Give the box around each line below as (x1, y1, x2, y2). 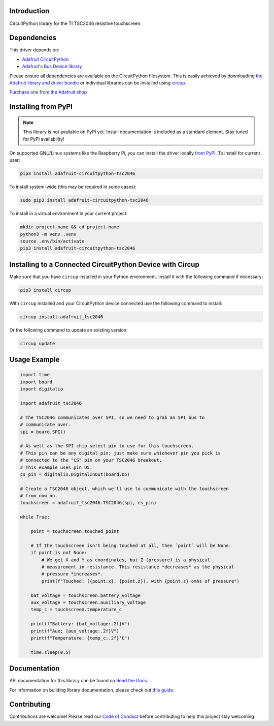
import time (20, 372, 50, 378)
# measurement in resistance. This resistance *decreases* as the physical (41, 564, 234, 569)
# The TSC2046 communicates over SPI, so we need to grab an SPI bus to (20, 414, 205, 420)
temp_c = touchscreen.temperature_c (30, 607, 122, 613)
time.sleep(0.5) (30, 649, 71, 655)
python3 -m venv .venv (20, 231, 77, 237)
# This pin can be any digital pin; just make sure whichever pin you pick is (20, 450, 221, 456)
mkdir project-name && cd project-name (20, 224, 119, 230)
